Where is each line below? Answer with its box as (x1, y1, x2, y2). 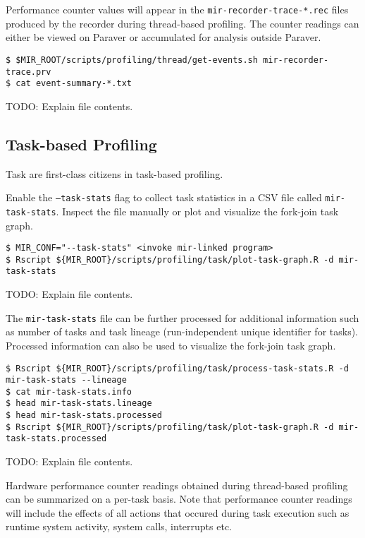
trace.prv (6, 66, 51, 77)
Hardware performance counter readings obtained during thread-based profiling (6, 477, 348, 492)
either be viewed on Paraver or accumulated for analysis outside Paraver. (6, 30, 321, 44)
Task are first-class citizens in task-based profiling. (6, 166, 223, 181)
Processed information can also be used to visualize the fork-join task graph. (6, 337, 336, 352)
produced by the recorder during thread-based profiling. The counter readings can (6, 16, 359, 30)
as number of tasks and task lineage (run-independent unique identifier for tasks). (6, 324, 358, 339)
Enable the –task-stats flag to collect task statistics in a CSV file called (6, 190, 322, 205)
